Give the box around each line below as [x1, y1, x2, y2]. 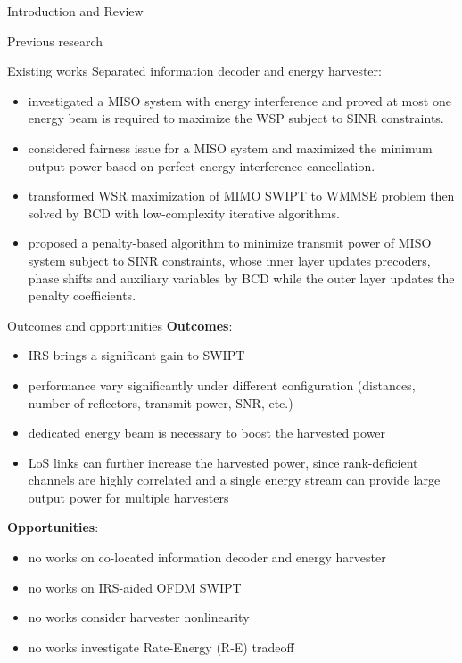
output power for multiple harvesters [28, 487, 229, 506]
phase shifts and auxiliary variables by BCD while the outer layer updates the [28, 268, 455, 287]
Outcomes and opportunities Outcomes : [7, 315, 233, 334]
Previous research [7, 31, 103, 50]
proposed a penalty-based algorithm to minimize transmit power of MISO [28, 233, 432, 252]
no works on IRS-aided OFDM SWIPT [28, 577, 242, 596]
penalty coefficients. [28, 286, 136, 305]
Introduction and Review [7, 2, 144, 20]
